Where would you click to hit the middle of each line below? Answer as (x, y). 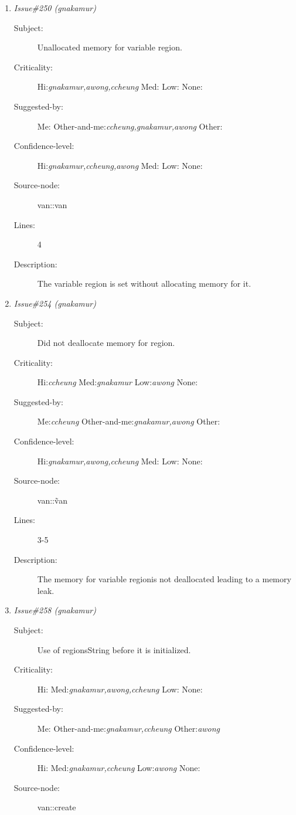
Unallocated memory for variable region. (110, 47)
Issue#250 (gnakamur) (55, 8)
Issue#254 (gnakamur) (55, 303)
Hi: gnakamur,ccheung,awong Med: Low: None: (120, 165)
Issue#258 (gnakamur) (55, 610)
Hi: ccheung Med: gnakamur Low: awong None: (118, 382)
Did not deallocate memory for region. (106, 343)
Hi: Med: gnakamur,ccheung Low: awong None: (119, 768)
